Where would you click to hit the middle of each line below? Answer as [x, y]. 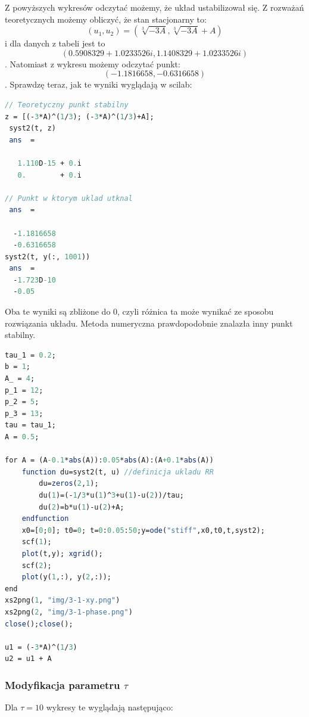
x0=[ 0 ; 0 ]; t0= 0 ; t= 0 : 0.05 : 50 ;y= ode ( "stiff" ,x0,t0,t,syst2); [143, 530]
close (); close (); [39, 624]
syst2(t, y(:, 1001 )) [48, 257]
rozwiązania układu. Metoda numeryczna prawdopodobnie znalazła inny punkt [149, 323]
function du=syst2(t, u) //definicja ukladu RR [118, 472]
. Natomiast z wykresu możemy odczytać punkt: [93, 63]
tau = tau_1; [30, 425]
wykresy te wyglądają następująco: [110, 707]
